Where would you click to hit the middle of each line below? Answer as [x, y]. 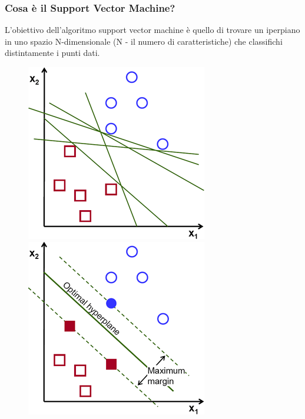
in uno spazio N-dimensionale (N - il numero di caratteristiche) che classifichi [144, 41]
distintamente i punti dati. [52, 53]
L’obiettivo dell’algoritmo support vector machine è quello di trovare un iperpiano [152, 30]
